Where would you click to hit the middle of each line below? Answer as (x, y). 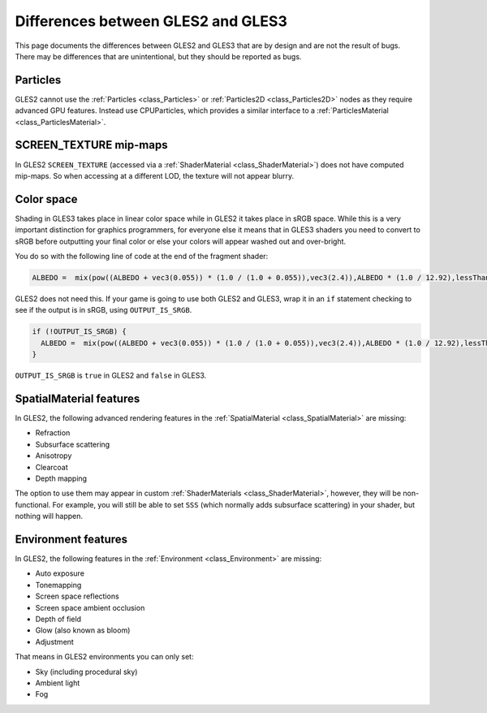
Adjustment (55, 642)
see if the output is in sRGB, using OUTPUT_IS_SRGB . (103, 310)
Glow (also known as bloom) (83, 630)
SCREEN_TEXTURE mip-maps (91, 145)
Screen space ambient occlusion (90, 607)
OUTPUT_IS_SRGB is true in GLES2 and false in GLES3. (111, 376)
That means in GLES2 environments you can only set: (104, 657)
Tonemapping (58, 585)
